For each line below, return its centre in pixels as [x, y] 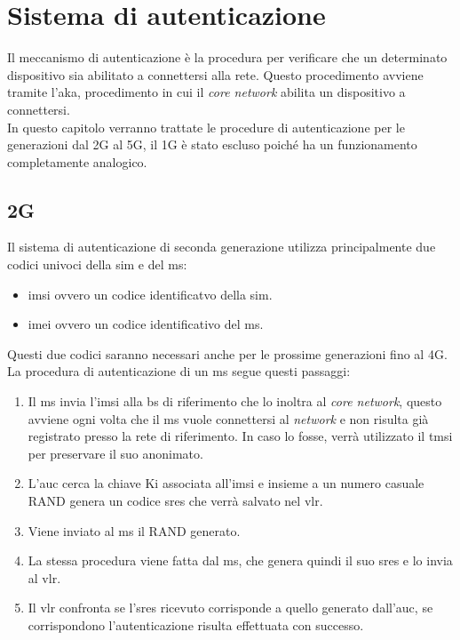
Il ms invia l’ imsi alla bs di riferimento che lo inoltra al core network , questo [235, 401]
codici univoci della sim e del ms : [97, 264]
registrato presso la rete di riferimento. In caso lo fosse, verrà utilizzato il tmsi [240, 436]
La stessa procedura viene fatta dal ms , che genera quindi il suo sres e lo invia [240, 560]
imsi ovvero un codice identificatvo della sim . [150, 294]
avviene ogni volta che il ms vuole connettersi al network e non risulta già [228, 418]
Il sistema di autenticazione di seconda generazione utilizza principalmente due [222, 247]
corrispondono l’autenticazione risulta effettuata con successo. [196, 624]
